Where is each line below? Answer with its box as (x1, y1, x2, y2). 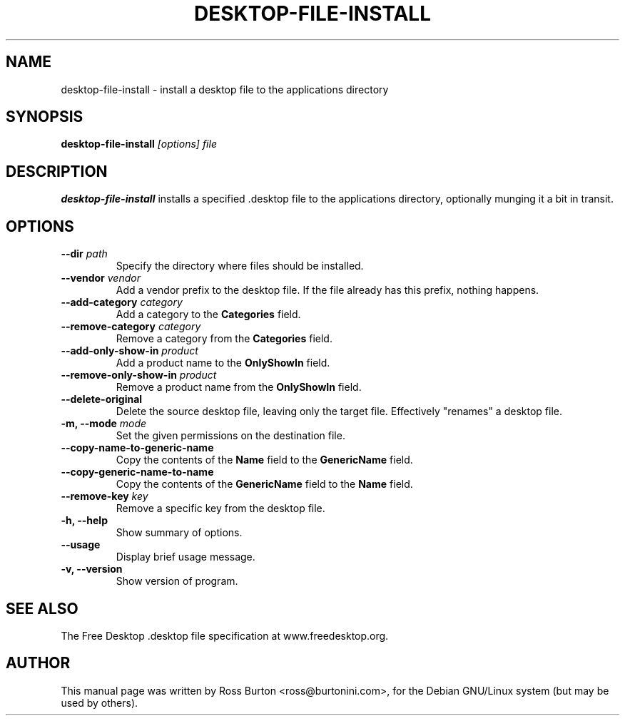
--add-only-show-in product (61, 344, 198, 357)
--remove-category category (61, 320, 201, 333)
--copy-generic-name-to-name (61, 466, 214, 479)
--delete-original (61, 393, 143, 406)
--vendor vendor (61, 272, 141, 285)
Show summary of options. (116, 526, 243, 539)
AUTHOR (6, 654, 71, 673)
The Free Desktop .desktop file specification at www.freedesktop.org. (61, 629, 389, 642)
